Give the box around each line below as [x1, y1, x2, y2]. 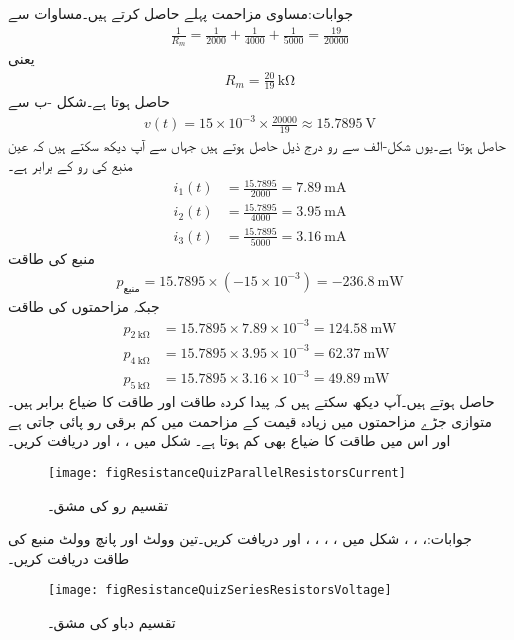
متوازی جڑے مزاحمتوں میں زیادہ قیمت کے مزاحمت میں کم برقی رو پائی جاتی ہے [8, 410, 492, 431]
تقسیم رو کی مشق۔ [48, 494, 169, 515]
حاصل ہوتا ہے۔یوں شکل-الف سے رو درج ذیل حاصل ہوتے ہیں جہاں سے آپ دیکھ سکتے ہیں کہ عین [8, 135, 506, 156]
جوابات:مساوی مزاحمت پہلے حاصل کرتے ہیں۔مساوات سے [8, 3, 354, 23]
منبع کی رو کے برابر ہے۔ [8, 154, 133, 175]
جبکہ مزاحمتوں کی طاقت [8, 295, 160, 316]
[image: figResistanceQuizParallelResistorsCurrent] [48, 465, 406, 480]
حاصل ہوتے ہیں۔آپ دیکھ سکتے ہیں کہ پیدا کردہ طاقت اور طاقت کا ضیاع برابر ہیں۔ [8, 391, 495, 412]
